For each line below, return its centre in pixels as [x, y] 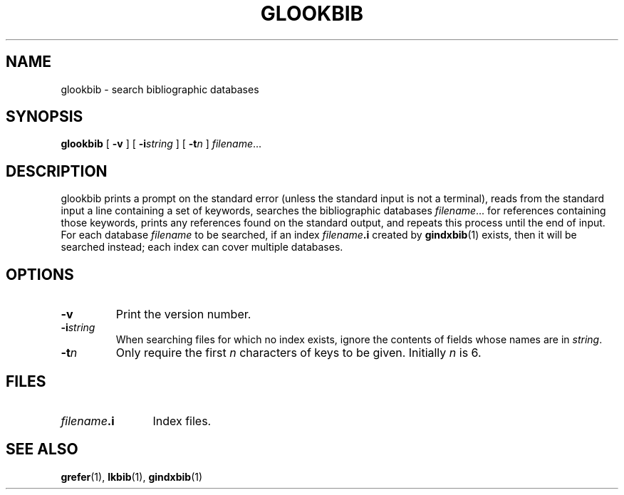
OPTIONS [40, 274]
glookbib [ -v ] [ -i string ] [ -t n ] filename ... [161, 144]
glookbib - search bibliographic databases [160, 89]
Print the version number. [183, 314]
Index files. [182, 421]
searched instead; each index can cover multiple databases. [202, 247]
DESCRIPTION [57, 171]
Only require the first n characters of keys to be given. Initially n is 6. [298, 353]
